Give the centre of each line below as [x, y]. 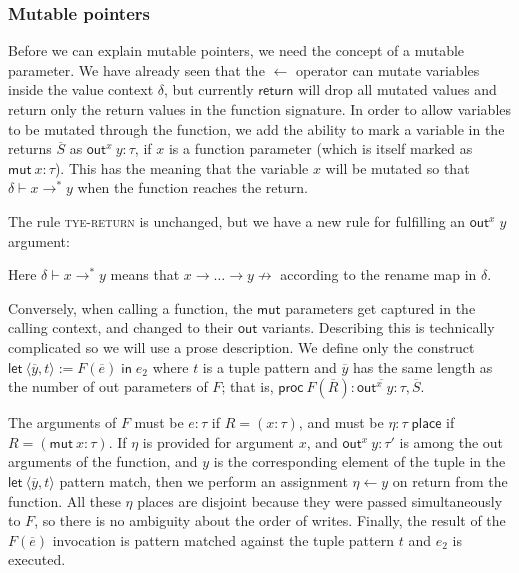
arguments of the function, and [103, 461]
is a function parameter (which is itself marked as [320, 148]
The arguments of [62, 422]
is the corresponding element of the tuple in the [359, 461]
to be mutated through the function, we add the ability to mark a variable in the [256, 128]
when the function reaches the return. [192, 187]
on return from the [450, 480]
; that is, [247, 386]
